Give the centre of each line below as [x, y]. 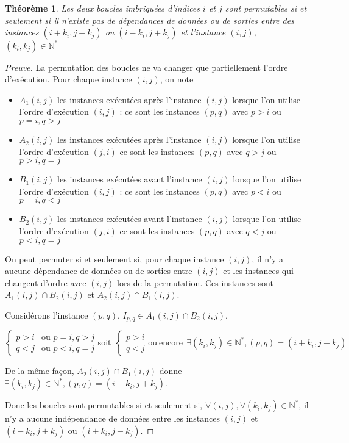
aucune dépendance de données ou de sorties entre [99, 271]
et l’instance [203, 32]
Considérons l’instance [47, 315]
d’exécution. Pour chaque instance [69, 79]
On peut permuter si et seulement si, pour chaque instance [115, 258]
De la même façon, [40, 371]
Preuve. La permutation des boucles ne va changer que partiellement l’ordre [146, 67]
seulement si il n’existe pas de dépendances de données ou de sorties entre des [150, 20]
